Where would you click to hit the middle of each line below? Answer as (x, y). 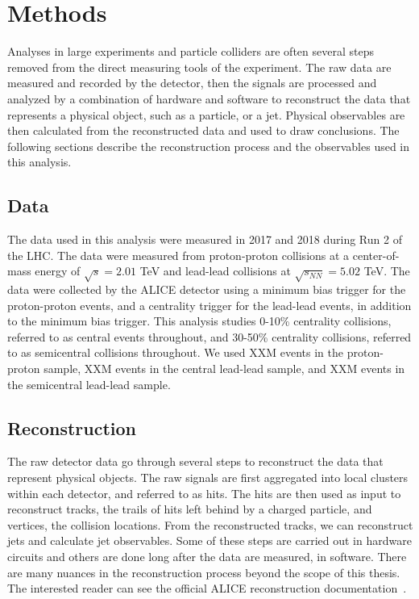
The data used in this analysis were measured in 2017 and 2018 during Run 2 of (205, 239)
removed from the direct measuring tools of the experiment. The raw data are (199, 67)
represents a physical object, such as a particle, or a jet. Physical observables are (206, 114)
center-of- (376, 255)
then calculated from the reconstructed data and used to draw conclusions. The (203, 130)
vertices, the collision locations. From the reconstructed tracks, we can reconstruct (210, 524)
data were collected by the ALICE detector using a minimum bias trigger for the (207, 289)
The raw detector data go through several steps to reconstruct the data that (195, 461)
